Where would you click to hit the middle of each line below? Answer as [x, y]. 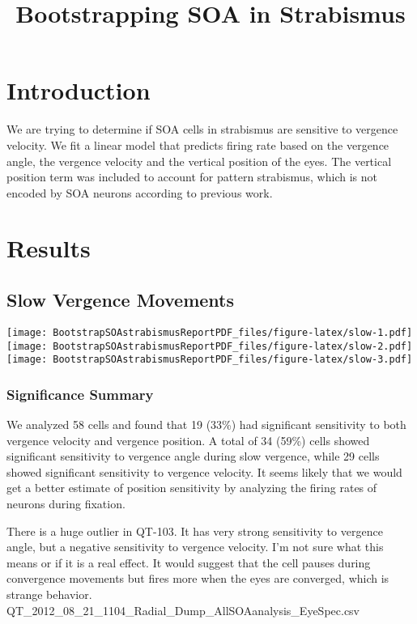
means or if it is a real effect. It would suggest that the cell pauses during [189, 562]
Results [49, 248]
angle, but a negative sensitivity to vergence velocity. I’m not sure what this [195, 547]
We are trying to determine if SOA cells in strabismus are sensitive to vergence [202, 129]
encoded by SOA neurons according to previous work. [140, 192]
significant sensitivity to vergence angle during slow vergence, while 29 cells [193, 456]
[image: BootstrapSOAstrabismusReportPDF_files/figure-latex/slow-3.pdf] [210, 360]
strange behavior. [49, 594]
